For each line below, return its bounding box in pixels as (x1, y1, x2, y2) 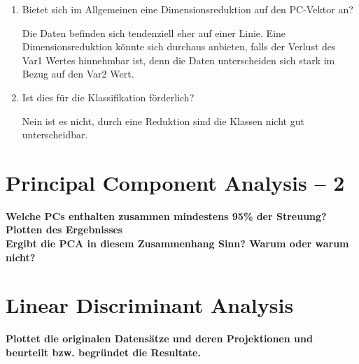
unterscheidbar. (22, 127, 88, 142)
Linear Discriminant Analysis (6, 291, 294, 319)
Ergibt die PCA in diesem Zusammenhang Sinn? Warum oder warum (6, 236, 349, 251)
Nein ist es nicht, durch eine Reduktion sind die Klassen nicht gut (22, 113, 304, 128)
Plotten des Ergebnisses (6, 222, 123, 237)
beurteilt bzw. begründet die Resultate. (6, 344, 201, 359)
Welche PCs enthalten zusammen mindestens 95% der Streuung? (6, 208, 327, 223)
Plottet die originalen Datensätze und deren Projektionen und (6, 331, 313, 346)
